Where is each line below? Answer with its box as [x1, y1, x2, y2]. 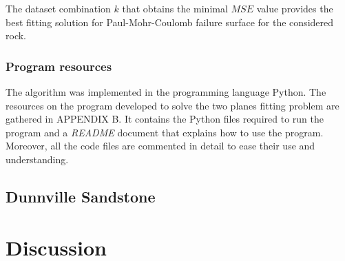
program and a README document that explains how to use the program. [6, 125, 324, 139]
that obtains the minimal [122, 1, 228, 15]
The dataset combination [6, 1, 111, 15]
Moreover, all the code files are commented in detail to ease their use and [6, 138, 315, 153]
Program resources [6, 57, 112, 74]
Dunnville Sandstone [6, 185, 156, 207]
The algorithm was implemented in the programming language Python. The [6, 85, 326, 98]
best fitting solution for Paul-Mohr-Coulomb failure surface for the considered [6, 14, 334, 29]
